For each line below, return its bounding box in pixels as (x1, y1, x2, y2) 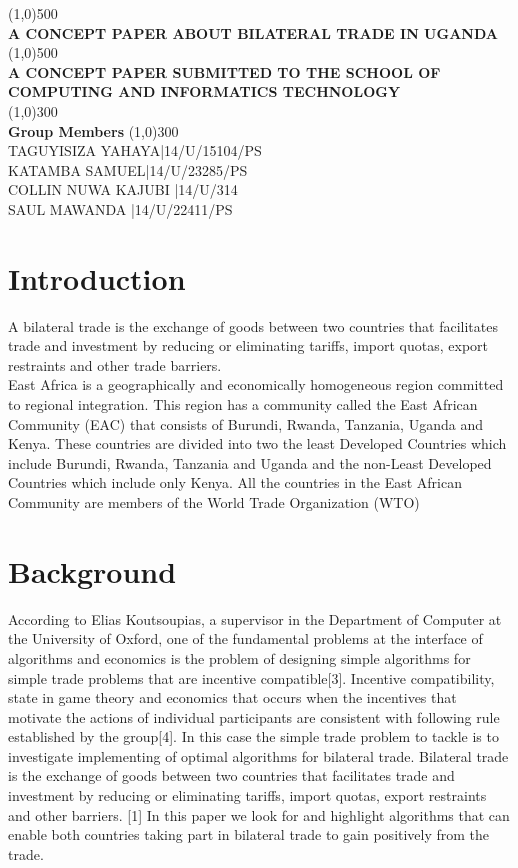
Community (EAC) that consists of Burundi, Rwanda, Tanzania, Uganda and (8, 413, 483, 434)
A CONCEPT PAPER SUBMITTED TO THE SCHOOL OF (8, 61, 441, 82)
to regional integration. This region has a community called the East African (8, 394, 478, 415)
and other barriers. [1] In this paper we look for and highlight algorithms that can (8, 804, 510, 825)
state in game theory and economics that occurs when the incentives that (8, 687, 457, 708)
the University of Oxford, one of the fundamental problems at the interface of (8, 628, 483, 649)
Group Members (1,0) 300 (8, 120, 179, 141)
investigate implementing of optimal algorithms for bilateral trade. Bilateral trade (8, 745, 509, 766)
